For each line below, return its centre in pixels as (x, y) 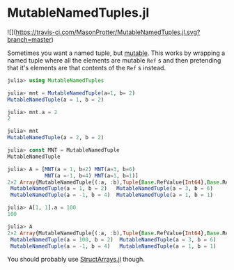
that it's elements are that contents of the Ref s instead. (86, 67)
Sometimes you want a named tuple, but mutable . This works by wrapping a (116, 53)
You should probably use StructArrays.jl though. (76, 260)
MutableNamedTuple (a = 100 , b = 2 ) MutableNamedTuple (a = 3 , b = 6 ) (113, 239)
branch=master (29, 39)
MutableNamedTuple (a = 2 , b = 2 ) (56, 138)
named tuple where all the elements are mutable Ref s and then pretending (114, 60)
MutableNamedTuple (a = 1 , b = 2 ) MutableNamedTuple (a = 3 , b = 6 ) (112, 189)
